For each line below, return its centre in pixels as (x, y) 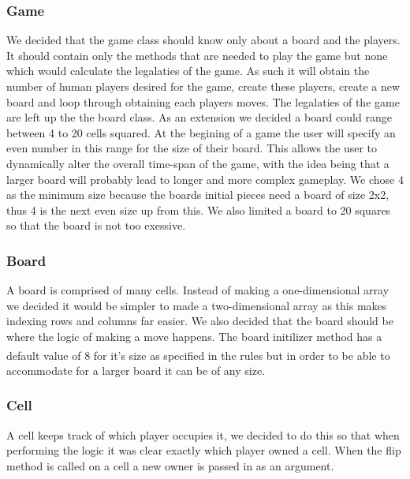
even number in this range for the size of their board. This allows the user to (192, 148)
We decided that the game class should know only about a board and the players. (203, 40)
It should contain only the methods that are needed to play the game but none (197, 55)
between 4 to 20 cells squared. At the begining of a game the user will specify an (201, 132)
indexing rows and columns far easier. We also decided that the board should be (200, 321)
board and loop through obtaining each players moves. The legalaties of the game (203, 101)
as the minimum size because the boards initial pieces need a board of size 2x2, (198, 195)
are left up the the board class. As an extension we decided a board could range (199, 117)
